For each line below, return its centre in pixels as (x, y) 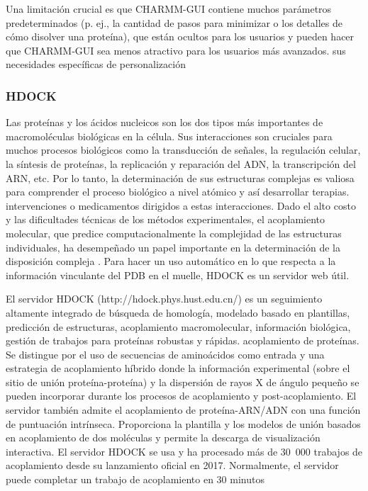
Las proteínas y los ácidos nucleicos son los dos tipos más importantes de (165, 122)
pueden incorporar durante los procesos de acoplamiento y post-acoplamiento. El (181, 396)
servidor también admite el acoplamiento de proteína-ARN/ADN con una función (183, 410)
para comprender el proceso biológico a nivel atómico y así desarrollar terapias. (178, 192)
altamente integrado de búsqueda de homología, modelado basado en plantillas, (178, 312)
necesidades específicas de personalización (96, 64)
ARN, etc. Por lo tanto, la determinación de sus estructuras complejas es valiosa (180, 177)
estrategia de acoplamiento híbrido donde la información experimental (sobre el (178, 368)
